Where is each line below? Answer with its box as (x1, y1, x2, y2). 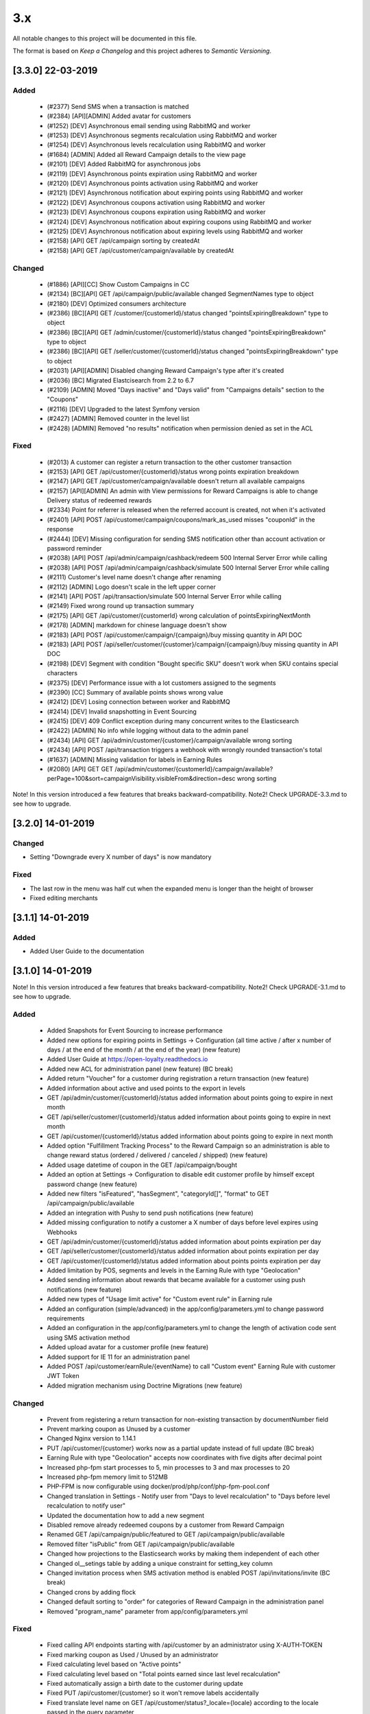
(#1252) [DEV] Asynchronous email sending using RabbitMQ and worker (47, 121, 251, 130)
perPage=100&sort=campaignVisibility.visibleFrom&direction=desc (47, 775, 236, 783)
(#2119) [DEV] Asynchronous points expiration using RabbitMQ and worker (47, 169, 258, 178)
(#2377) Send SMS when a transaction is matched (47, 102, 189, 110)
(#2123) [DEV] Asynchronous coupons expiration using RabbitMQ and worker (47, 208, 266, 216)
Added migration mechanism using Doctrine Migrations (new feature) (47, 1381, 243, 1390)
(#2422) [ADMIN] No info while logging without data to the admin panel (47, 727, 249, 735)
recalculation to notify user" (47, 1501, 126, 1510)
